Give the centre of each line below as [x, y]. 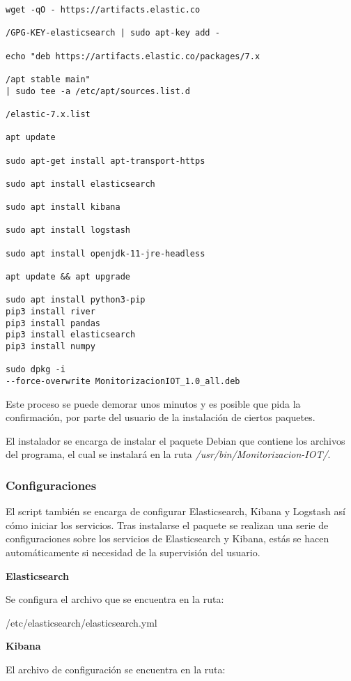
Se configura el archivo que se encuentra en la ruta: [115, 599]
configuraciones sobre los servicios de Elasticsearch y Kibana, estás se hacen [167, 538]
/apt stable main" [48, 79]
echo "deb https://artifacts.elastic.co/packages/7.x [133, 56]
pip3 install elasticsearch [71, 335]
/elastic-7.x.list [48, 114]
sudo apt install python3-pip [76, 300]
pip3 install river [50, 312]
